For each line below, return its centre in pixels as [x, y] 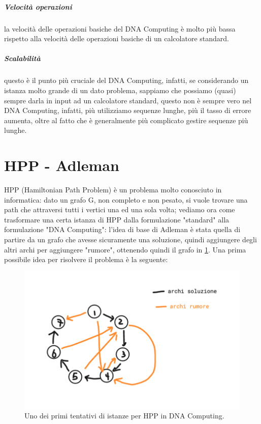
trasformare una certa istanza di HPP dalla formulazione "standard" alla [117, 219]
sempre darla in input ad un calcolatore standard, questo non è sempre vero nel [128, 100]
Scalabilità [22, 58]
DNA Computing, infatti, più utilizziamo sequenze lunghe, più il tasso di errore [128, 110]
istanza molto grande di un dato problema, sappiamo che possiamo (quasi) [120, 90]
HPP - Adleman [62, 165]
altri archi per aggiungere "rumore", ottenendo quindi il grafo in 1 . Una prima [125, 249]
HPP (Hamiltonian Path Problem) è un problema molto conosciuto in [113, 189]
